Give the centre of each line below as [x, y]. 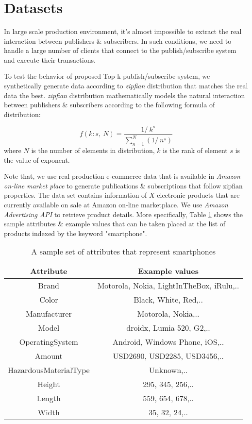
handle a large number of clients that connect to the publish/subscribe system [120, 50]
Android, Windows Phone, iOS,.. [168, 342]
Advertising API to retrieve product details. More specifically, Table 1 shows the [124, 214]
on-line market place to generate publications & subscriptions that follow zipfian [123, 185]
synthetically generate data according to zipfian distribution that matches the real [126, 85]
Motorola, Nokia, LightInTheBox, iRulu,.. [168, 286]
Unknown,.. [168, 370]
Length [49, 398]
